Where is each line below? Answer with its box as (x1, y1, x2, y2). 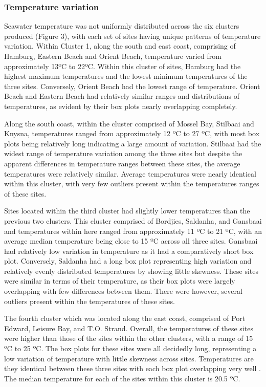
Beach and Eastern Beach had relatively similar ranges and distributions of (4, 91, 240, 101)
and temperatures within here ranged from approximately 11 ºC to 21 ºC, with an (4, 225, 262, 236)
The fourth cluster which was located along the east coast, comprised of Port (4, 313, 246, 324)
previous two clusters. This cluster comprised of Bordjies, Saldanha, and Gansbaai (4, 215, 262, 226)
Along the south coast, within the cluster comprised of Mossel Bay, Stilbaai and (4, 118, 254, 128)
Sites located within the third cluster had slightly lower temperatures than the (4, 205, 250, 216)
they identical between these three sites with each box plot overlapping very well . (4, 363, 261, 374)
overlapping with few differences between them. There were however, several (4, 286, 242, 296)
